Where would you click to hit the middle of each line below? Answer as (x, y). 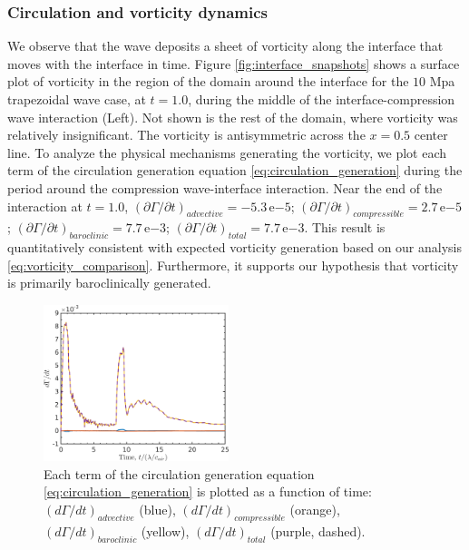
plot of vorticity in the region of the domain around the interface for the (208, 81)
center (431, 135)
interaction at (45, 206)
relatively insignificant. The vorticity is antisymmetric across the (186, 135)
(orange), (315, 510)
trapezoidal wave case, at (77, 99)
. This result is (345, 227)
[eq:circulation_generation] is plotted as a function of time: (208, 491)
